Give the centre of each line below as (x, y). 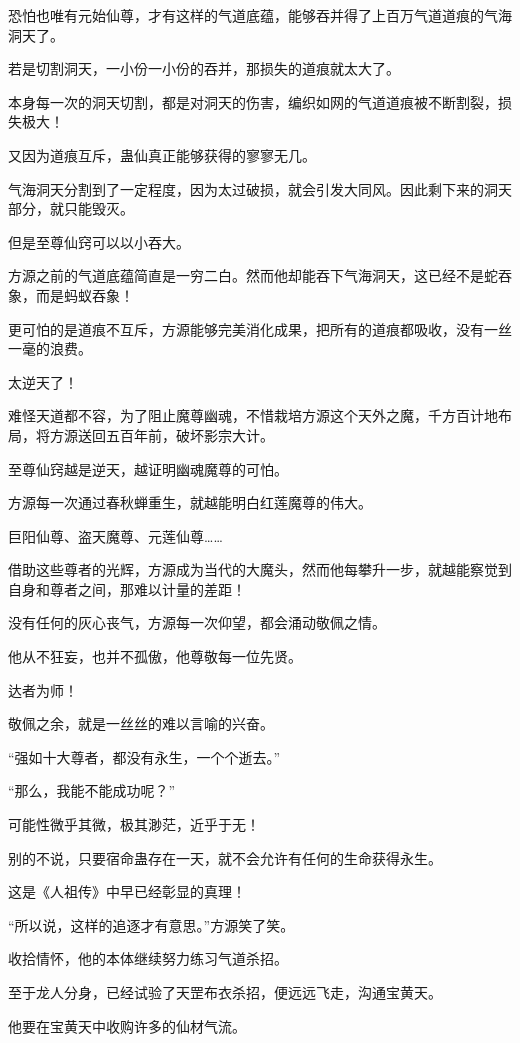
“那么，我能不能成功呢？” (92, 790)
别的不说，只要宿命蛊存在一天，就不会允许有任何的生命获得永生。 (225, 857)
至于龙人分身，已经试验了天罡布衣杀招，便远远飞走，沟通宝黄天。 (225, 992)
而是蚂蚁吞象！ (84, 294)
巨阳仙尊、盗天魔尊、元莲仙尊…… (115, 535)
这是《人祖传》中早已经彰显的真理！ (127, 891)
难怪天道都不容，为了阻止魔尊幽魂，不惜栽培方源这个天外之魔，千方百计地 (253, 415)
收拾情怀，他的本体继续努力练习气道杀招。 (148, 958)
